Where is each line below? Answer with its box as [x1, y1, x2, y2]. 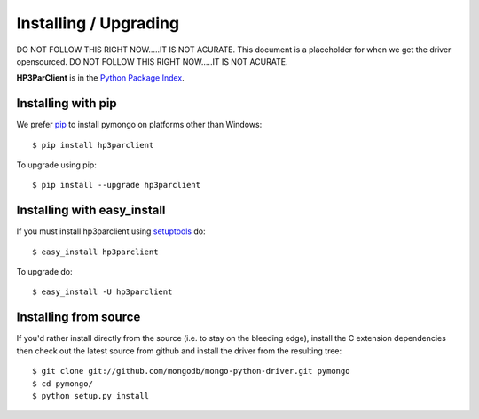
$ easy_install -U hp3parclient [32, 287, 173, 297]
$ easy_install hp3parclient [32, 246, 159, 257]
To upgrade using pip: [16, 159, 97, 170]
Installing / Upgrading [16, 13, 180, 33]
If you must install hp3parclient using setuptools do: [16, 226, 206, 237]
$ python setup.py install [32, 391, 150, 400]
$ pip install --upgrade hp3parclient [32, 180, 201, 190]
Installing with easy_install [16, 203, 166, 218]
